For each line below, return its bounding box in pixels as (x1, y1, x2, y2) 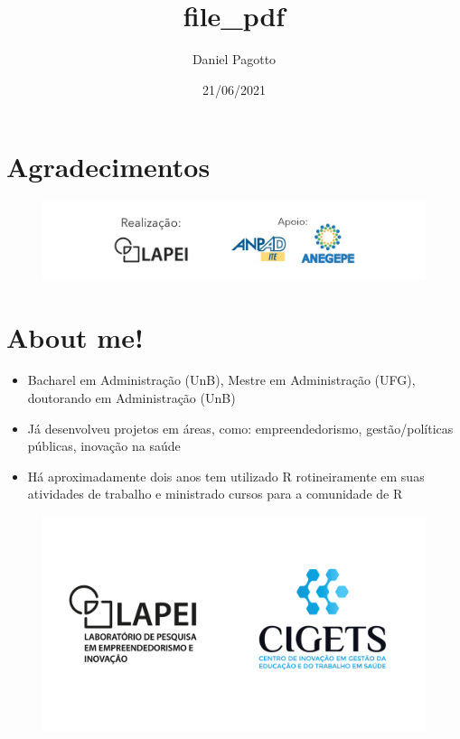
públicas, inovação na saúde (27, 436, 181, 455)
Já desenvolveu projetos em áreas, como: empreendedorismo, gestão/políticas (27, 418, 454, 437)
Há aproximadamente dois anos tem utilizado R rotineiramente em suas (27, 466, 425, 485)
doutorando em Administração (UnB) (27, 388, 236, 407)
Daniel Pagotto (192, 50, 277, 69)
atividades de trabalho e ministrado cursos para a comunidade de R (27, 484, 403, 503)
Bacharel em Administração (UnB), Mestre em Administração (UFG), (27, 370, 416, 389)
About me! (6, 318, 144, 355)
